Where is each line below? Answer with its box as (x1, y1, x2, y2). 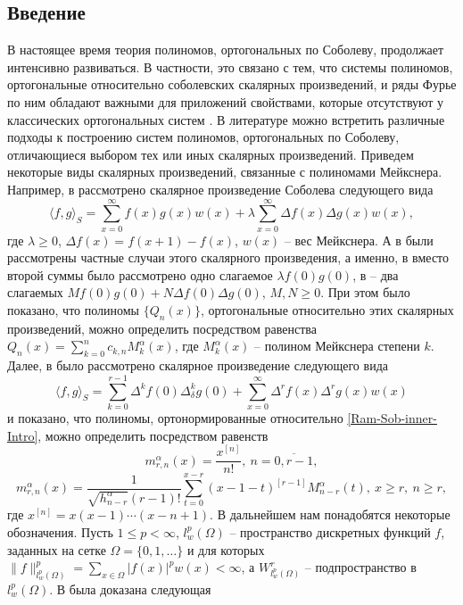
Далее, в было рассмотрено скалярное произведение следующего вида (7, 356, 388, 375)
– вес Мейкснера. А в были (284, 230, 434, 249)
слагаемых (7, 283, 63, 302)
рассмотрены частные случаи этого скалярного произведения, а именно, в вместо (7, 248, 450, 267)
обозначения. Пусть (7, 522, 113, 541)
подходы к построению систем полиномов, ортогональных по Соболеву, (7, 128, 400, 146)
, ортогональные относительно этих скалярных (200, 301, 454, 319)
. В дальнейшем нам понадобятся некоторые (210, 505, 451, 524)
